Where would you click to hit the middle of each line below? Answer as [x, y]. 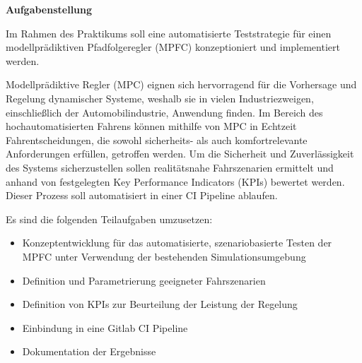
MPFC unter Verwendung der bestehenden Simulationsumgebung [164, 256]
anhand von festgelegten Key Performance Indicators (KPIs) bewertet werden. [175, 181]
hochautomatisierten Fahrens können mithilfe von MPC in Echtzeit [151, 126]
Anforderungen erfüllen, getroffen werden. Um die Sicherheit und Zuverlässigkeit [180, 154]
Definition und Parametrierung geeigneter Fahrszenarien [144, 280]
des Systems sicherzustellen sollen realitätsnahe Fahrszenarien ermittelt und [170, 167]
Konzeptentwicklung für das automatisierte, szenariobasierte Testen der [177, 243]
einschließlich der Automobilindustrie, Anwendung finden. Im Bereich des [164, 112]
